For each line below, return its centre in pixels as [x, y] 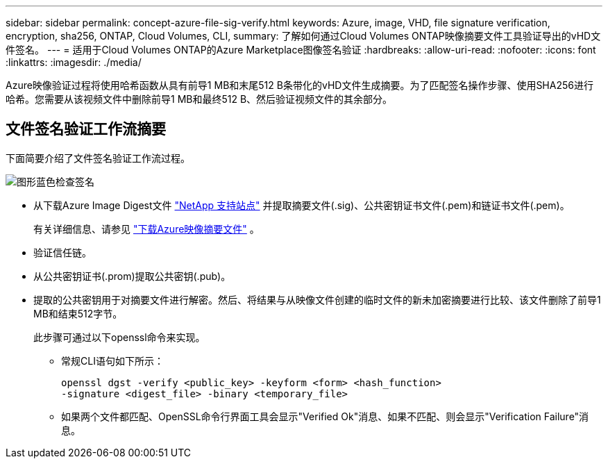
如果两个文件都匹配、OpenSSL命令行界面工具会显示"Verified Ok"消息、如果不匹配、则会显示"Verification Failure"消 [325, 416]
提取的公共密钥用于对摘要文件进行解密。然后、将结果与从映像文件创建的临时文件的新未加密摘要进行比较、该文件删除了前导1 [317, 299]
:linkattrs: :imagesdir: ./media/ [74, 62]
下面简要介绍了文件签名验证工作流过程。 [98, 158]
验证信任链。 [62, 252]
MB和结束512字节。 [78, 313]
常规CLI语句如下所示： [112, 361]
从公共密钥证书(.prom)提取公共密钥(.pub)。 [132, 276]
